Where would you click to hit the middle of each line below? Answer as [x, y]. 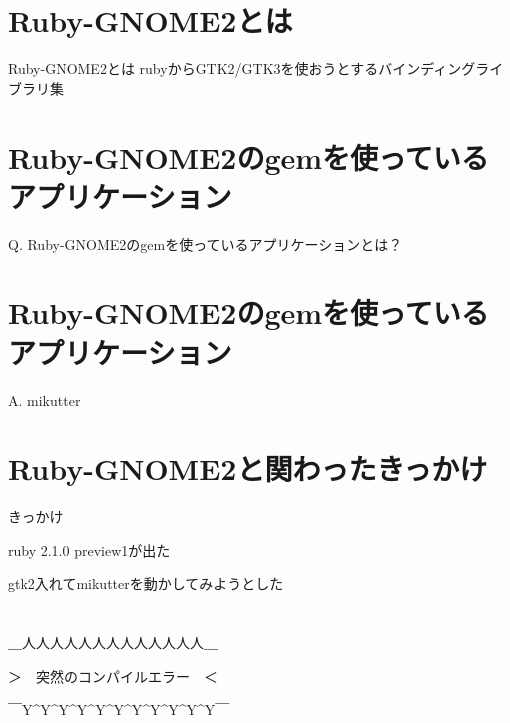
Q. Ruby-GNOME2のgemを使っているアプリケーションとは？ [205, 243]
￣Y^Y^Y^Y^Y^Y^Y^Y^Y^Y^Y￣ [119, 709]
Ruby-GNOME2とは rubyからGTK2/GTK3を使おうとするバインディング [242, 68]
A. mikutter [44, 399]
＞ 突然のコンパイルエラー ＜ [113, 675]
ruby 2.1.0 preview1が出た [89, 549]
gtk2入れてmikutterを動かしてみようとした [146, 583]
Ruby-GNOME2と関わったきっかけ [248, 468]
